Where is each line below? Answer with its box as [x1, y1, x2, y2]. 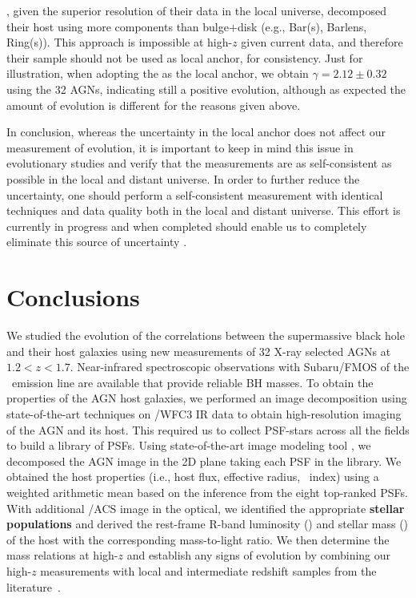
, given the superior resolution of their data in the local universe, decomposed [6, 2, 386, 18]
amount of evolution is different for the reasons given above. [6, 96, 301, 113]
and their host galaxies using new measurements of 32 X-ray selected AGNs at [6, 342, 391, 359]
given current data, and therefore [241, 34, 403, 51]
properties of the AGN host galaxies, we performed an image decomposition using [6, 390, 407, 406]
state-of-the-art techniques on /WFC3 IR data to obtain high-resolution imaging [6, 406, 402, 422]
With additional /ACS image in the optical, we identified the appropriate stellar [6, 499, 405, 516]
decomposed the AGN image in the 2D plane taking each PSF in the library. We [6, 452, 402, 469]
